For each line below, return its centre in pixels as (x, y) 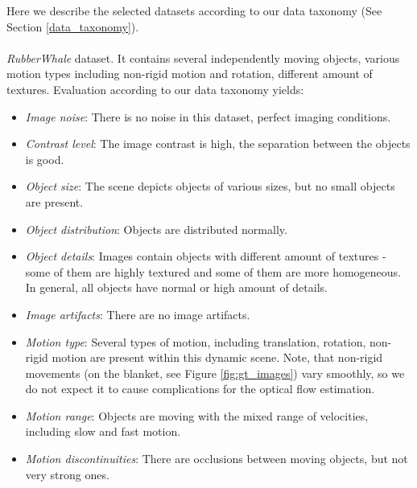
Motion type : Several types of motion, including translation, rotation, (196, 341)
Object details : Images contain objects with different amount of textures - (206, 256)
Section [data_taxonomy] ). (73, 26)
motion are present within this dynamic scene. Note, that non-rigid (217, 357)
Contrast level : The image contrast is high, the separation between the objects (218, 144)
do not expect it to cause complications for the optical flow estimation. (200, 389)
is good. (45, 159)
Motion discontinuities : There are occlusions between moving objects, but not (217, 459)
